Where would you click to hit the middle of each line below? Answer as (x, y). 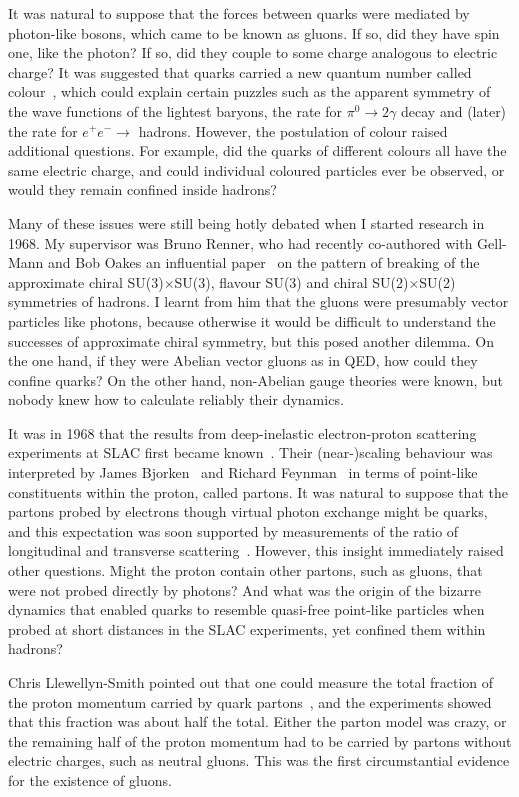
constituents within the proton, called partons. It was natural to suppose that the (258, 491)
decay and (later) (454, 110)
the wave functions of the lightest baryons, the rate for (175, 110)
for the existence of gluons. (90, 779)
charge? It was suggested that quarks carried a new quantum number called (240, 71)
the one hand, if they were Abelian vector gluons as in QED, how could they (243, 360)
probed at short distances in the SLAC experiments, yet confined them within (247, 628)
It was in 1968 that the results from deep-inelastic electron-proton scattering (242, 432)
